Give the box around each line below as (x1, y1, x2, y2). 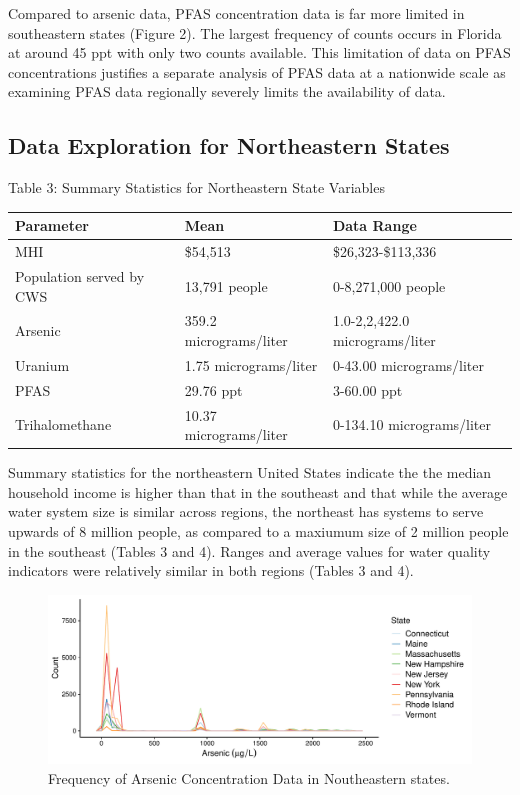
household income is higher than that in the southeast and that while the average (8, 481, 508, 502)
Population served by (15, 265, 145, 286)
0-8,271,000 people (332, 275, 446, 296)
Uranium (15, 354, 70, 375)
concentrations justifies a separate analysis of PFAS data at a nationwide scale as (8, 61, 506, 82)
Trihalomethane (15, 414, 112, 435)
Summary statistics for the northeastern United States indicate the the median (8, 462, 492, 483)
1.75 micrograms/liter (184, 354, 318, 375)
